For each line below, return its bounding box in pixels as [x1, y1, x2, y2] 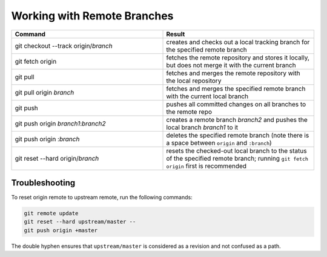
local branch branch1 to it [166, 123, 239, 132]
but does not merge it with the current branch [166, 61, 296, 69]
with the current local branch [166, 92, 249, 100]
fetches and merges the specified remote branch [166, 84, 306, 93]
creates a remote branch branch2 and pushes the [166, 115, 308, 124]
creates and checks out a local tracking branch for [166, 38, 310, 46]
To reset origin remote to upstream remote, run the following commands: [11, 194, 193, 201]
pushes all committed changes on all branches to [166, 100, 306, 108]
